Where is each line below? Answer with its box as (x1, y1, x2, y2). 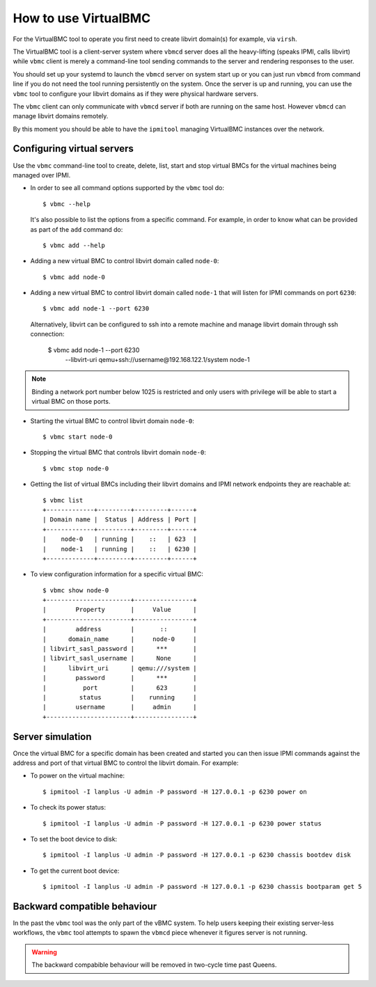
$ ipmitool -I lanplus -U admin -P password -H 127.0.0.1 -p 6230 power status (42, 819, 322, 828)
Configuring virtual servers (13, 143, 134, 155)
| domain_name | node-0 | (42, 635, 198, 643)
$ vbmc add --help (42, 241, 106, 249)
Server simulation (13, 731, 92, 743)
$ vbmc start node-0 (42, 433, 113, 441)
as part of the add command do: (30, 225, 123, 233)
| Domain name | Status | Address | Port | (42, 516, 198, 523)
